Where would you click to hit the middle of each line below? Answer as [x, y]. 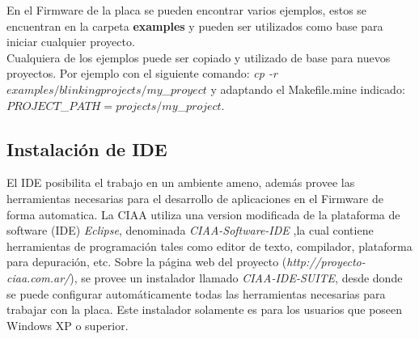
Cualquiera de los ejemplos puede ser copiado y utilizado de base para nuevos [199, 57]
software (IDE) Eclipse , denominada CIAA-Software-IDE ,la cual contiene [190, 230]
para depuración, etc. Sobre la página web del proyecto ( [147, 262]
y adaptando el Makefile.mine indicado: [308, 89]
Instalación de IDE [87, 148]
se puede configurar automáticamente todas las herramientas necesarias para [196, 293]
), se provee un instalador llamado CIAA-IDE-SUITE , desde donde [236, 277]
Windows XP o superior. [68, 325]
